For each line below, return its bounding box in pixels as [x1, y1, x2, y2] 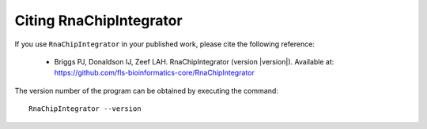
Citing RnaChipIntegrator [14, 12, 183, 29]
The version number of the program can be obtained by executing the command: [14, 86, 278, 95]
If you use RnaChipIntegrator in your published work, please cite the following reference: [14, 39, 316, 49]
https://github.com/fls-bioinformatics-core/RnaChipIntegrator [54, 68, 255, 78]
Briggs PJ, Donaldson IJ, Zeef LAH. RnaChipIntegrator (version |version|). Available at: [54, 57, 334, 66]
